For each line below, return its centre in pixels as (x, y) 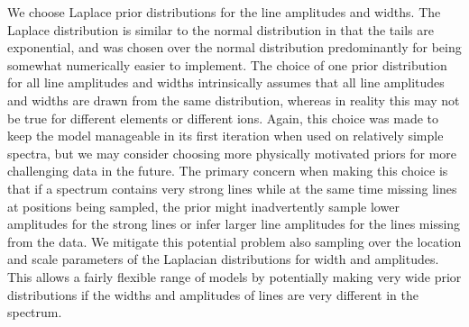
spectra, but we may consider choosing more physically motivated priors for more (232, 153)
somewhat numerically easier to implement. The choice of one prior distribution (227, 64)
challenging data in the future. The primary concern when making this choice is (228, 171)
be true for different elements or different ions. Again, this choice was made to (223, 118)
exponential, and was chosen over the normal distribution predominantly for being (234, 47)
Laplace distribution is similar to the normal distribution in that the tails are (221, 29)
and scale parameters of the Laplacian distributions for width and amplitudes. (223, 259)
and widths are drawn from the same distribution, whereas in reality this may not (234, 100)
